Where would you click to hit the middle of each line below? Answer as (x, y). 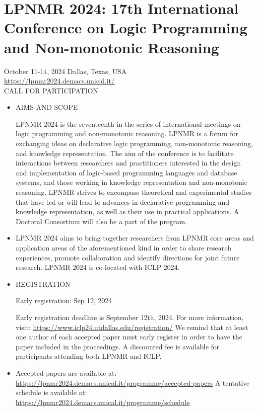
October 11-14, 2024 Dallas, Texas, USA (65, 71)
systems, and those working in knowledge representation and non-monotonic (131, 182)
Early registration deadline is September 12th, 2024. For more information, (129, 317)
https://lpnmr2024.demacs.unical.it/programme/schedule (103, 402)
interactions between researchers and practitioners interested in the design (128, 163)
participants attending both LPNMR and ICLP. (89, 356)
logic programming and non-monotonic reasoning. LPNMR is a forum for (127, 133)
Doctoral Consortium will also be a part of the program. (101, 221)
